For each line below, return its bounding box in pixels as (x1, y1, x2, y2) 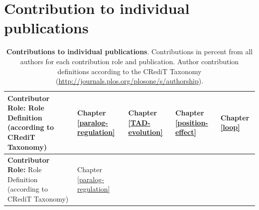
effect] (175, 127, 196, 137)
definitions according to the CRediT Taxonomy (57, 66, 202, 76)
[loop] (220, 122, 240, 132)
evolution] (128, 127, 163, 137)
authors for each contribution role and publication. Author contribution (20, 56, 239, 66)
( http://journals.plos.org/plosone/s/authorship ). (55, 76, 204, 86)
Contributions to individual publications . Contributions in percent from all (6, 46, 253, 57)
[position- (175, 117, 208, 127)
